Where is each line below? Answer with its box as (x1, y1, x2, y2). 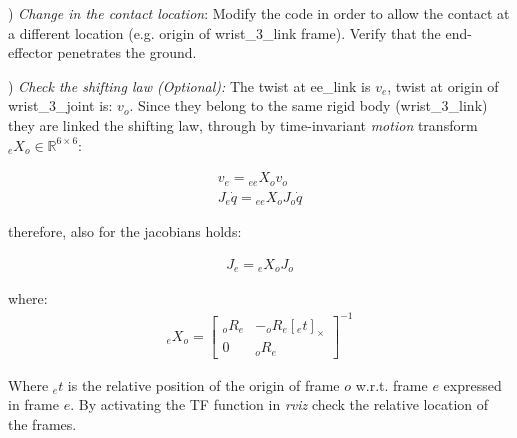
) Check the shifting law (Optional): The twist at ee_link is (8, 75, 371, 96)
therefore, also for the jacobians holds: (8, 221, 242, 242)
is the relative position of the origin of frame (67, 374, 340, 395)
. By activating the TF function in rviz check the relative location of (70, 394, 489, 415)
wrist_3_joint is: (8, 95, 113, 116)
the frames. (8, 414, 77, 435)
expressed (443, 374, 502, 395)
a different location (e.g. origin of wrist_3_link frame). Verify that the (8, 22, 441, 43)
